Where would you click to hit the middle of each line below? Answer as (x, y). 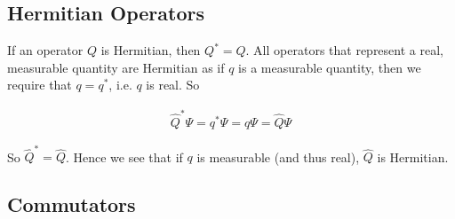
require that (40, 85)
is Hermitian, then (151, 50)
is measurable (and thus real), (278, 156)
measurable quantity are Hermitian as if (116, 67)
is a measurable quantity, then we (330, 67)
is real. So (173, 85)
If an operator (45, 50)
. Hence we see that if (124, 156)
